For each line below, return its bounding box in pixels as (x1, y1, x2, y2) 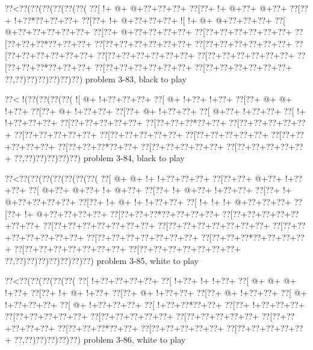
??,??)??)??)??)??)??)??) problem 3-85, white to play (5, 254, 199, 266)
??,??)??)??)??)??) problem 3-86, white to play (14, 333, 186, 346)
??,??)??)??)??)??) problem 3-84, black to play (14, 152, 185, 164)
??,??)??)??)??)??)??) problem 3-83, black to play (5, 72, 187, 85)
